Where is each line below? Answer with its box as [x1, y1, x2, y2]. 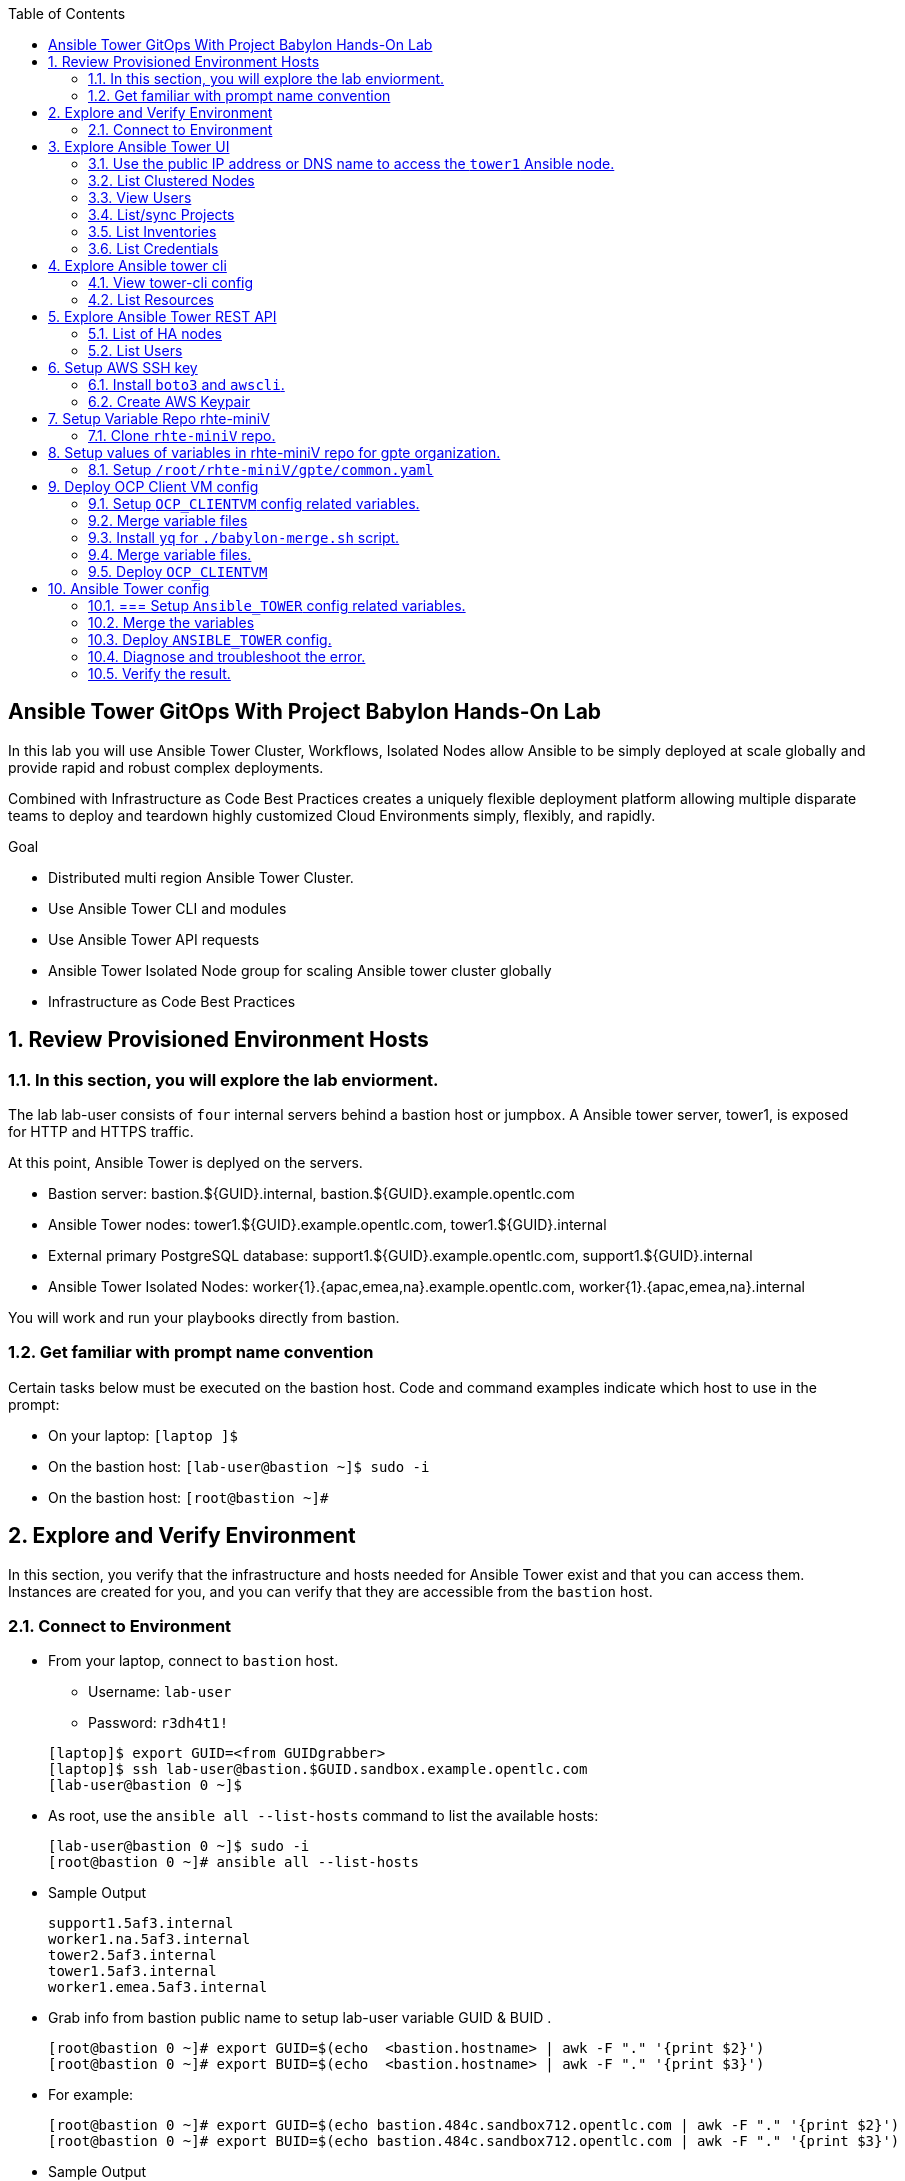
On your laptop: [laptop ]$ [48, 1426, 238, 1444]
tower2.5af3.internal [48, 1947, 217, 1964]
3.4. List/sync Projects [88, 206, 235, 223]
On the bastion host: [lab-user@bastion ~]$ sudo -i [48, 1457, 430, 1475]
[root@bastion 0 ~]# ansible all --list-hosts [48, 1854, 419, 1871]
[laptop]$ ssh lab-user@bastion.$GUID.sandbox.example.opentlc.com [48, 1761, 588, 1778]
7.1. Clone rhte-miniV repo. [88, 427, 276, 444]
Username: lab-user [88, 1683, 232, 1701]
